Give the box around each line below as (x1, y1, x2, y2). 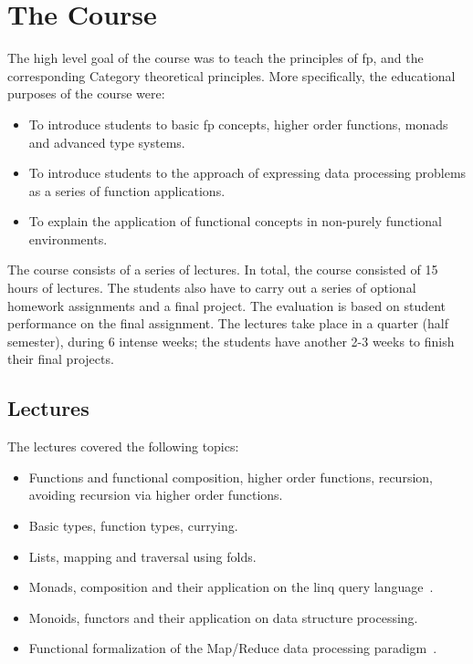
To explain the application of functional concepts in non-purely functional (28, 212, 442, 231)
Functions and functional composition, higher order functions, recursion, (28, 467, 433, 486)
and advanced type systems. (28, 132, 185, 151)
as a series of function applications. (28, 181, 226, 200)
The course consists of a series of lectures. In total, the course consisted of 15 (7, 260, 438, 279)
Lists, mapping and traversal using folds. (28, 546, 257, 565)
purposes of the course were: (7, 84, 165, 103)
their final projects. (7, 349, 114, 368)
